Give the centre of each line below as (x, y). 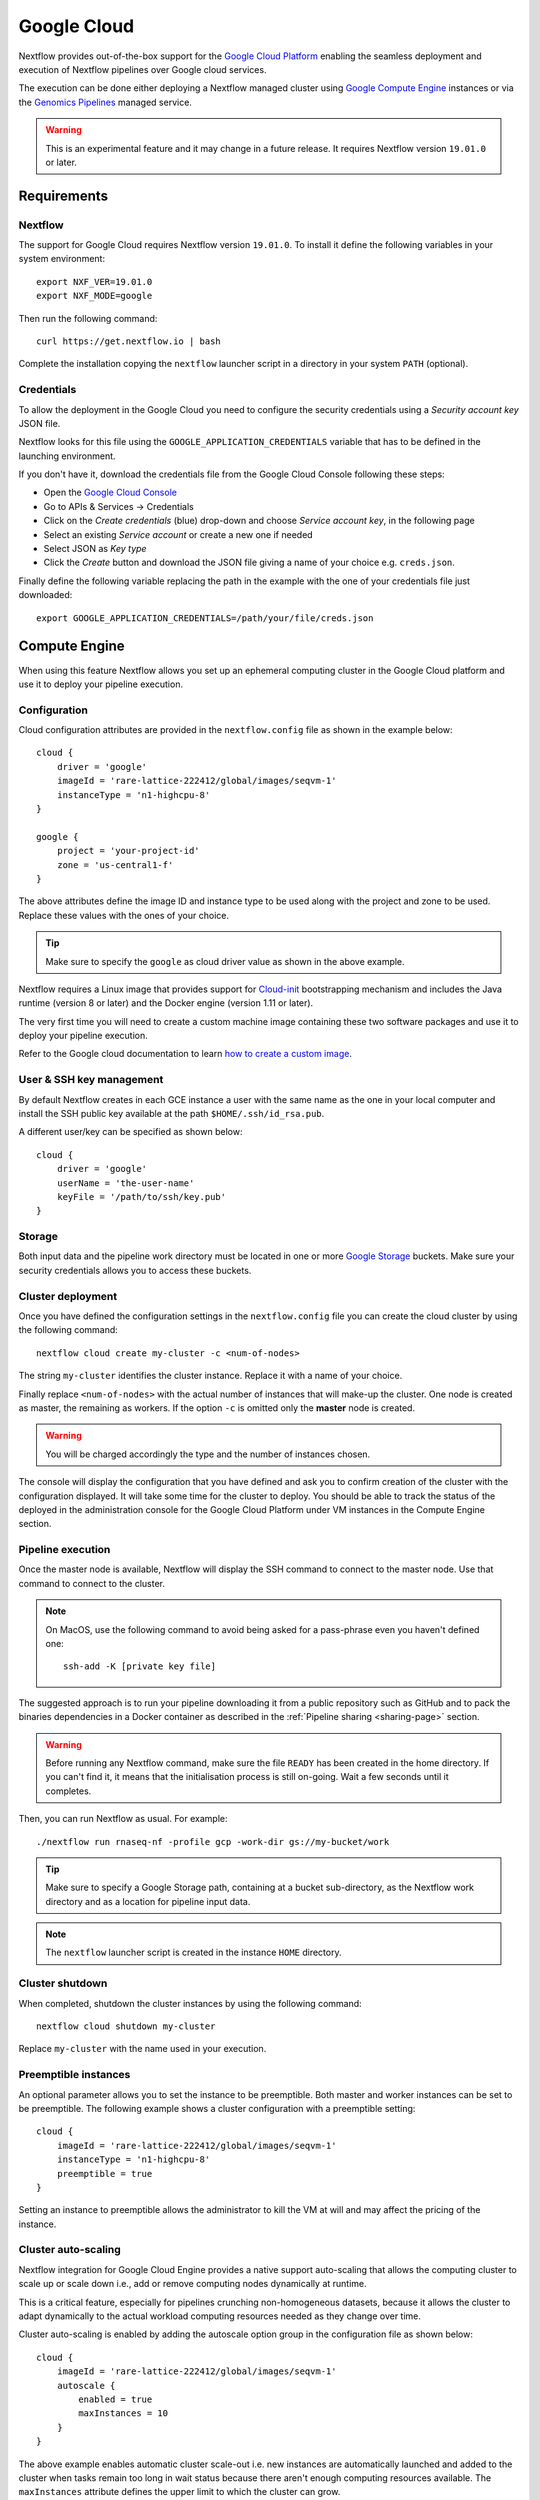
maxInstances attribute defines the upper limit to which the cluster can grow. (179, 2492)
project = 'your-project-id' (128, 851)
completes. (68, 1791)
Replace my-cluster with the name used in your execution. (142, 2049)
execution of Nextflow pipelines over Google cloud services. (142, 69)
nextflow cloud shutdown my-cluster (126, 2026)
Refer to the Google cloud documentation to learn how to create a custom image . (185, 1054)
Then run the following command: (88, 318)
